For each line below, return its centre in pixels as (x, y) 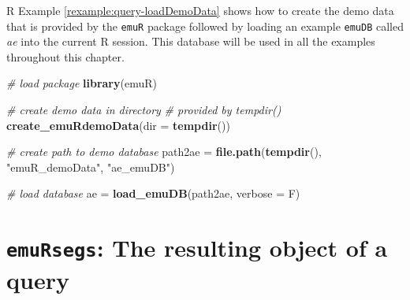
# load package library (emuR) (82, 83)
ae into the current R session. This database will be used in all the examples (191, 41)
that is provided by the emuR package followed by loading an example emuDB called (205, 26)
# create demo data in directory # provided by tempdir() (144, 110)
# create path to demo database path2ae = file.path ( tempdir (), (164, 152)
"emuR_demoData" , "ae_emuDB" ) (91, 167)
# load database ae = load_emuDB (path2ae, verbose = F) (153, 193)
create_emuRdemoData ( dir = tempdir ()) (118, 125)
